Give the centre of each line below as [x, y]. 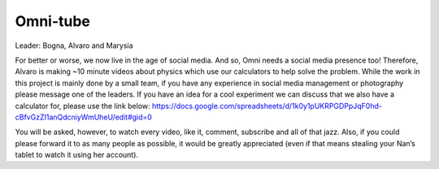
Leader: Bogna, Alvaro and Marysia [74, 45]
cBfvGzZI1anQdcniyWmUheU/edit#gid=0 [83, 117]
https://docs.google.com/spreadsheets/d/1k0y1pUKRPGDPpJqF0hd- [267, 106]
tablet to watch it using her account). [76, 155]
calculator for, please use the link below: [83, 106]
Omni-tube [53, 21]
